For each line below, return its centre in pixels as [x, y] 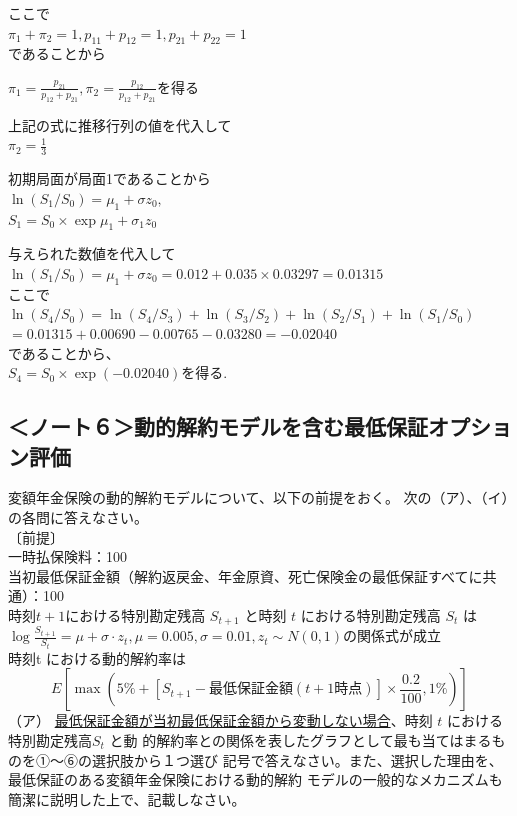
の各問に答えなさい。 [78, 516]
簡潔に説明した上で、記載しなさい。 [127, 798]
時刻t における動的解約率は [97, 657]
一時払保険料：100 [67, 556]
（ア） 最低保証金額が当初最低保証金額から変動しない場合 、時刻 [220, 720]
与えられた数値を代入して [92, 253]
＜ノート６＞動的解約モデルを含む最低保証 [218, 426]
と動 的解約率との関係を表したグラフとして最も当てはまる [300, 740]
